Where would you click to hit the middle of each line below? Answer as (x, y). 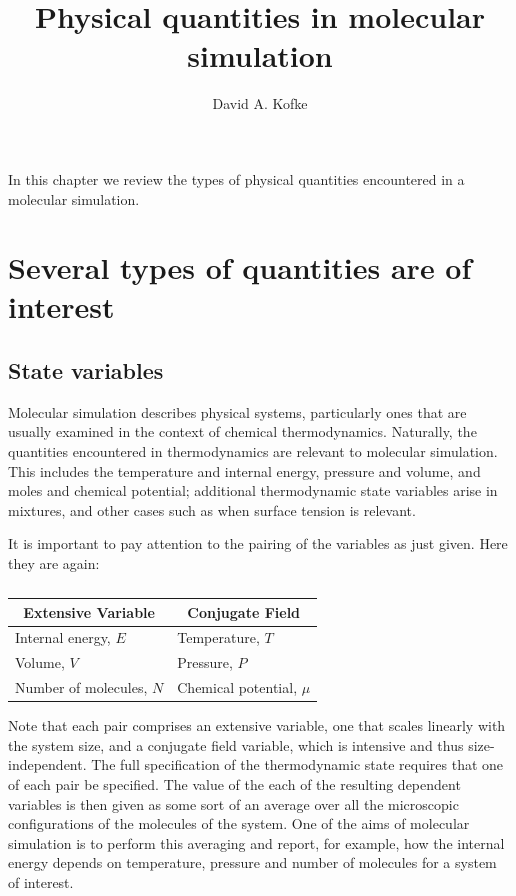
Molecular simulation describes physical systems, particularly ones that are (237, 411)
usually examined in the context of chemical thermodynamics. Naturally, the (242, 431)
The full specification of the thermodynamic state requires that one (297, 764)
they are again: (54, 563)
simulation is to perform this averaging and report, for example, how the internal (256, 842)
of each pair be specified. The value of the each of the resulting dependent (234, 784)
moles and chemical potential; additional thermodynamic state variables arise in (253, 490)
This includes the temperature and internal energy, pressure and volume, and (244, 470)
